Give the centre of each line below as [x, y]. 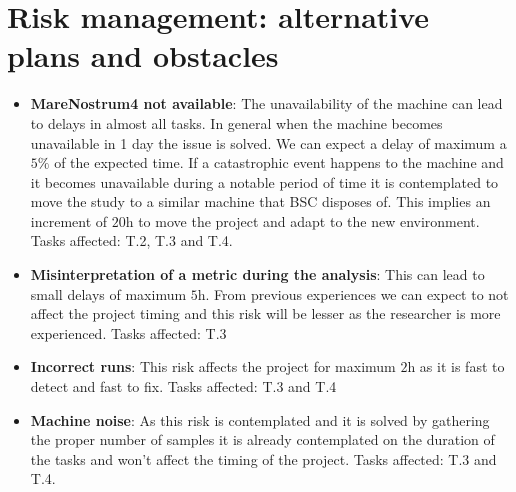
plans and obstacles [143, 55]
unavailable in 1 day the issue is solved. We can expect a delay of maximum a [268, 142]
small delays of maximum [108, 293]
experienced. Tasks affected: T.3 [128, 332]
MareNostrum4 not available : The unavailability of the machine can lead [266, 103]
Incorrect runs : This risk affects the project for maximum [213, 366]
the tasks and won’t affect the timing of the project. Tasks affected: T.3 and [263, 458]
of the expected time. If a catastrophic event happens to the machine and [279, 162]
